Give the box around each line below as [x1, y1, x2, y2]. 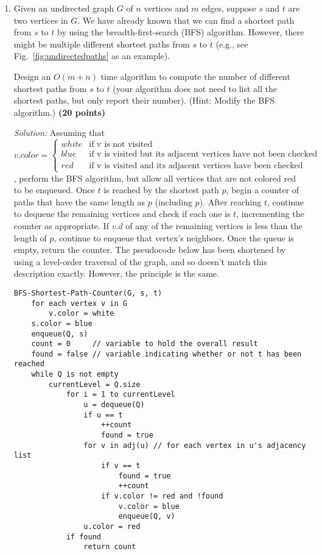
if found [66, 532, 101, 541]
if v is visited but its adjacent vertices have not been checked [89, 150, 317, 159]
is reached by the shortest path [103, 183, 219, 196]
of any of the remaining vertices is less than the [125, 219, 303, 232]
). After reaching [199, 195, 262, 208]
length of [13, 231, 47, 244]
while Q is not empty [31, 370, 119, 379]
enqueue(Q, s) [31, 329, 88, 338]
